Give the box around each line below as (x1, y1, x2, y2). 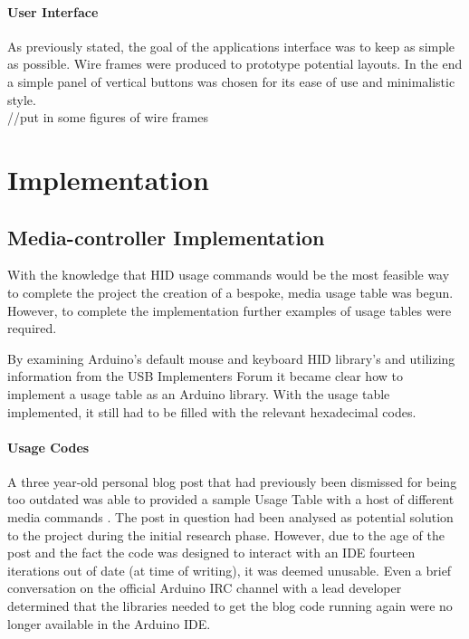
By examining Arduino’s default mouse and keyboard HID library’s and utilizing (7, 348, 455, 367)
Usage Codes (7, 437, 90, 456)
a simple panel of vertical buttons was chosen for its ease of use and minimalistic (7, 72, 455, 91)
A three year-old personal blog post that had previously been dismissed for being (7, 472, 457, 491)
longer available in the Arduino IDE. (7, 614, 211, 633)
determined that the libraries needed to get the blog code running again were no (7, 596, 453, 615)
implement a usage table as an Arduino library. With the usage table (7, 384, 390, 403)
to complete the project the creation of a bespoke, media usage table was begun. (7, 282, 454, 301)
